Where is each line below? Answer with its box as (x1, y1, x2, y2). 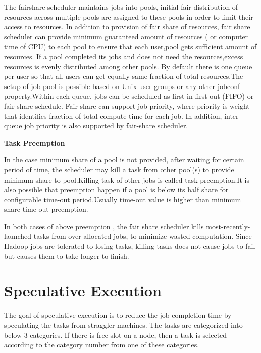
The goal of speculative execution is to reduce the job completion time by (4, 310, 232, 320)
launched (4, 231, 32, 241)
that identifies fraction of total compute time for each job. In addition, (4, 110, 222, 121)
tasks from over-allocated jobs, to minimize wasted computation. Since (33, 231, 252, 241)
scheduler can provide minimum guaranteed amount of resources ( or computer (4, 31, 248, 41)
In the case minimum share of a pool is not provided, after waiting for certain (4, 154, 244, 165)
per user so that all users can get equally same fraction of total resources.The (4, 71, 243, 81)
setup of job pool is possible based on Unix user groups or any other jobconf (4, 80, 240, 91)
